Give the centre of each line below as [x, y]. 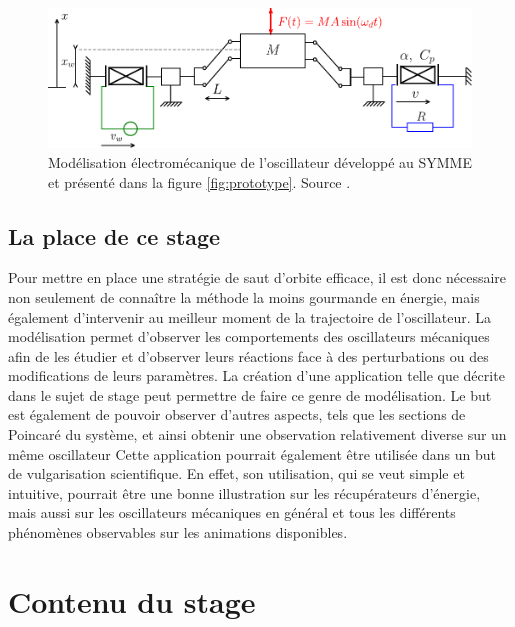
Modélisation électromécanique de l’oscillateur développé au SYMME [260, 161]
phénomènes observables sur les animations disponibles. [178, 532]
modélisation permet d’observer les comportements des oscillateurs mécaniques [249, 336]
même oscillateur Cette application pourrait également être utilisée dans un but [252, 453]
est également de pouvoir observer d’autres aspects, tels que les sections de [237, 414]
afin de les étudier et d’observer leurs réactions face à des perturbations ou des [248, 355]
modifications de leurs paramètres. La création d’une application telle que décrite [256, 375]
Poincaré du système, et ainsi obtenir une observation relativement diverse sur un [257, 434]
